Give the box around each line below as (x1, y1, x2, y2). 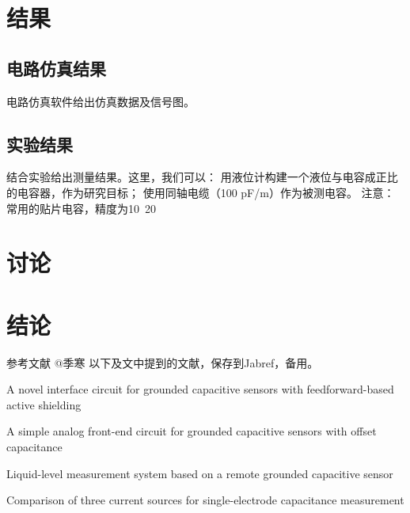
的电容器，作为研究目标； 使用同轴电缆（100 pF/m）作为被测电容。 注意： (6, 184, 395, 200)
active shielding (6, 396, 82, 412)
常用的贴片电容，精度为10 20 (6, 199, 156, 216)
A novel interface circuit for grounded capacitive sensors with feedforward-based (6, 381, 394, 397)
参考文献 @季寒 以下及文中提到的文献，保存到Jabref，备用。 (6, 354, 319, 370)
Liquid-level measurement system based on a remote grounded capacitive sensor (6, 465, 393, 481)
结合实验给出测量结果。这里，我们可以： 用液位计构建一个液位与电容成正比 (6, 169, 398, 185)
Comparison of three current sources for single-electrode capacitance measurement (6, 492, 404, 508)
